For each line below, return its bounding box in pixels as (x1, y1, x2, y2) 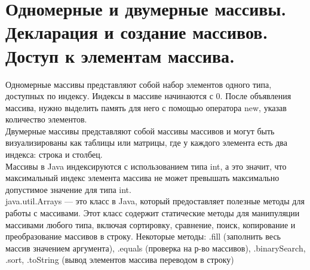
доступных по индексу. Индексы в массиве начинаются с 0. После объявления (5, 90, 291, 102)
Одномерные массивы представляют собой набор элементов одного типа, (5, 78, 272, 90)
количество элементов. (5, 113, 87, 125)
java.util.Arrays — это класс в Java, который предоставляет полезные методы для (5, 195, 305, 207)
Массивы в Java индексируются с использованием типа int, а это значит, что (5, 159, 287, 172)
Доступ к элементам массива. (5, 43, 235, 67)
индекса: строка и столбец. (5, 148, 103, 161)
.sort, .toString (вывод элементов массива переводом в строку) (5, 253, 234, 266)
